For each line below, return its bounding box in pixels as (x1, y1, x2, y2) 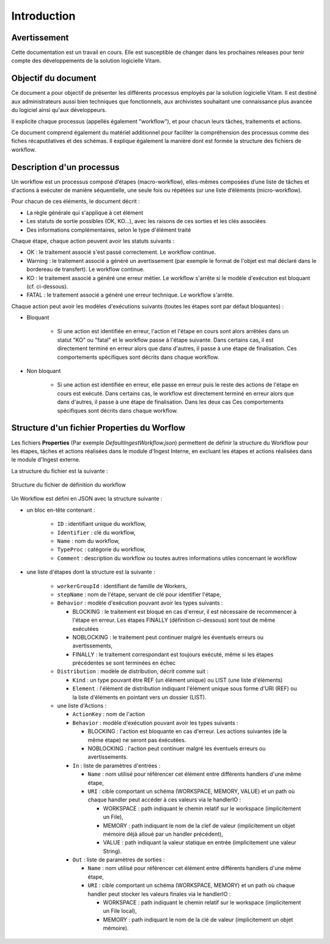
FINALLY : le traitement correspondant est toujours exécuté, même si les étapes (72, 651, 274, 658)
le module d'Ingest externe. (11, 456, 81, 463)
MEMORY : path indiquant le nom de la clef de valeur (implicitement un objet (103, 822, 296, 829)
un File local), (103, 907, 137, 915)
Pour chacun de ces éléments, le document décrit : (11, 197, 140, 205)
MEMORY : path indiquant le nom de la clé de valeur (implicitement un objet (103, 916, 293, 923)
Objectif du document (11, 73, 97, 84)
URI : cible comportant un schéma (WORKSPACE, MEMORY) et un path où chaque (87, 882, 295, 889)
